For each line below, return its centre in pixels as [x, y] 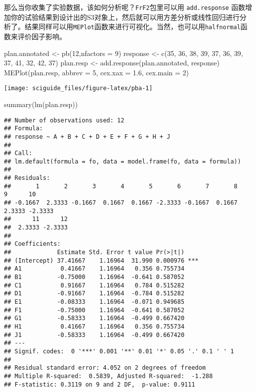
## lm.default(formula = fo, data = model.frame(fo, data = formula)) [123, 161]
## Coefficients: [32, 244]
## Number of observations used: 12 [64, 120]
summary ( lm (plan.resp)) [41, 104]
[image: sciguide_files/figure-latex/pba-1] [78, 88]
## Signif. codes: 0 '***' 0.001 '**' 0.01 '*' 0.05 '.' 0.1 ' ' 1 [119, 351]
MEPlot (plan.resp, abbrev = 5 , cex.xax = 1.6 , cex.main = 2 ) [96, 72]
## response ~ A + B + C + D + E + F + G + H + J [87, 137]
